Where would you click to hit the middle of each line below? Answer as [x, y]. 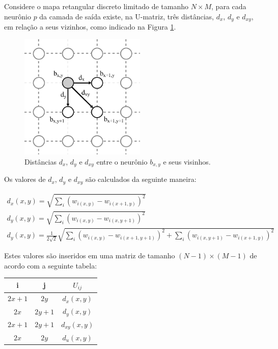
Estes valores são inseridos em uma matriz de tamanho [90, 256]
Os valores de [25, 179]
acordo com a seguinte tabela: [51, 265]
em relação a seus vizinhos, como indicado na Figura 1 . [90, 27]
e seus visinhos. [187, 162]
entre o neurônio [122, 162]
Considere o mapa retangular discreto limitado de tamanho [96, 6]
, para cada [229, 6]
